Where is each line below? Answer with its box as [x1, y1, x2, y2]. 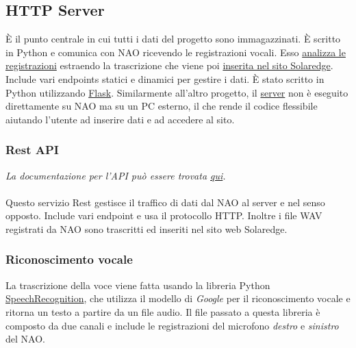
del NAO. [5, 332, 45, 346]
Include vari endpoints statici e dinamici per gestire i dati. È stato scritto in [5, 71, 325, 86]
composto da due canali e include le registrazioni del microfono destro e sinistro [5, 318, 339, 332]
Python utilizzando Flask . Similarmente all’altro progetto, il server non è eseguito [5, 85, 348, 99]
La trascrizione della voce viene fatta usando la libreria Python [5, 277, 270, 292]
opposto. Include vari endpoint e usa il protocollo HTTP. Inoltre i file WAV [5, 208, 322, 223]
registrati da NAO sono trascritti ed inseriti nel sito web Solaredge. [5, 221, 288, 236]
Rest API [5, 141, 59, 158]
